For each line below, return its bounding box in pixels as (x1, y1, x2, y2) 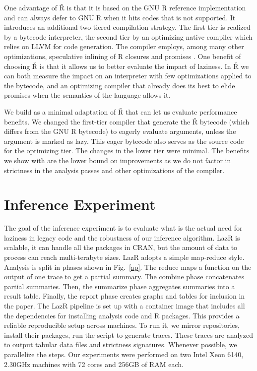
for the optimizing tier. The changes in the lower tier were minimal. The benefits (4, 145, 250, 156)
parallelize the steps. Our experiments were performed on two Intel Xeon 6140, (4, 349, 244, 359)
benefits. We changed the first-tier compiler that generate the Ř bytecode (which (4, 116, 250, 126)
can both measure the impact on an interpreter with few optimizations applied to (4, 70, 252, 81)
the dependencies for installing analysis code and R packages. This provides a (4, 310, 240, 320)
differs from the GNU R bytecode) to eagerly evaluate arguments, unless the (4, 126, 236, 136)
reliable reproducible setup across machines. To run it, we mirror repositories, (4, 320, 240, 330)
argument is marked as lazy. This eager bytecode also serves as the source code (4, 135, 244, 146)
